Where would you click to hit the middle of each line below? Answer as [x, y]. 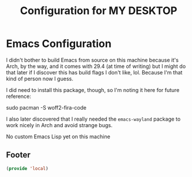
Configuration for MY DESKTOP [99, 11]
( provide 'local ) [27, 168]
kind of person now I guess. [40, 79]
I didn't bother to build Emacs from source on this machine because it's [92, 60]
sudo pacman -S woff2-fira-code [46, 107]
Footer [18, 155]
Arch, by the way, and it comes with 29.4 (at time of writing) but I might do [96, 66]
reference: [18, 96]
